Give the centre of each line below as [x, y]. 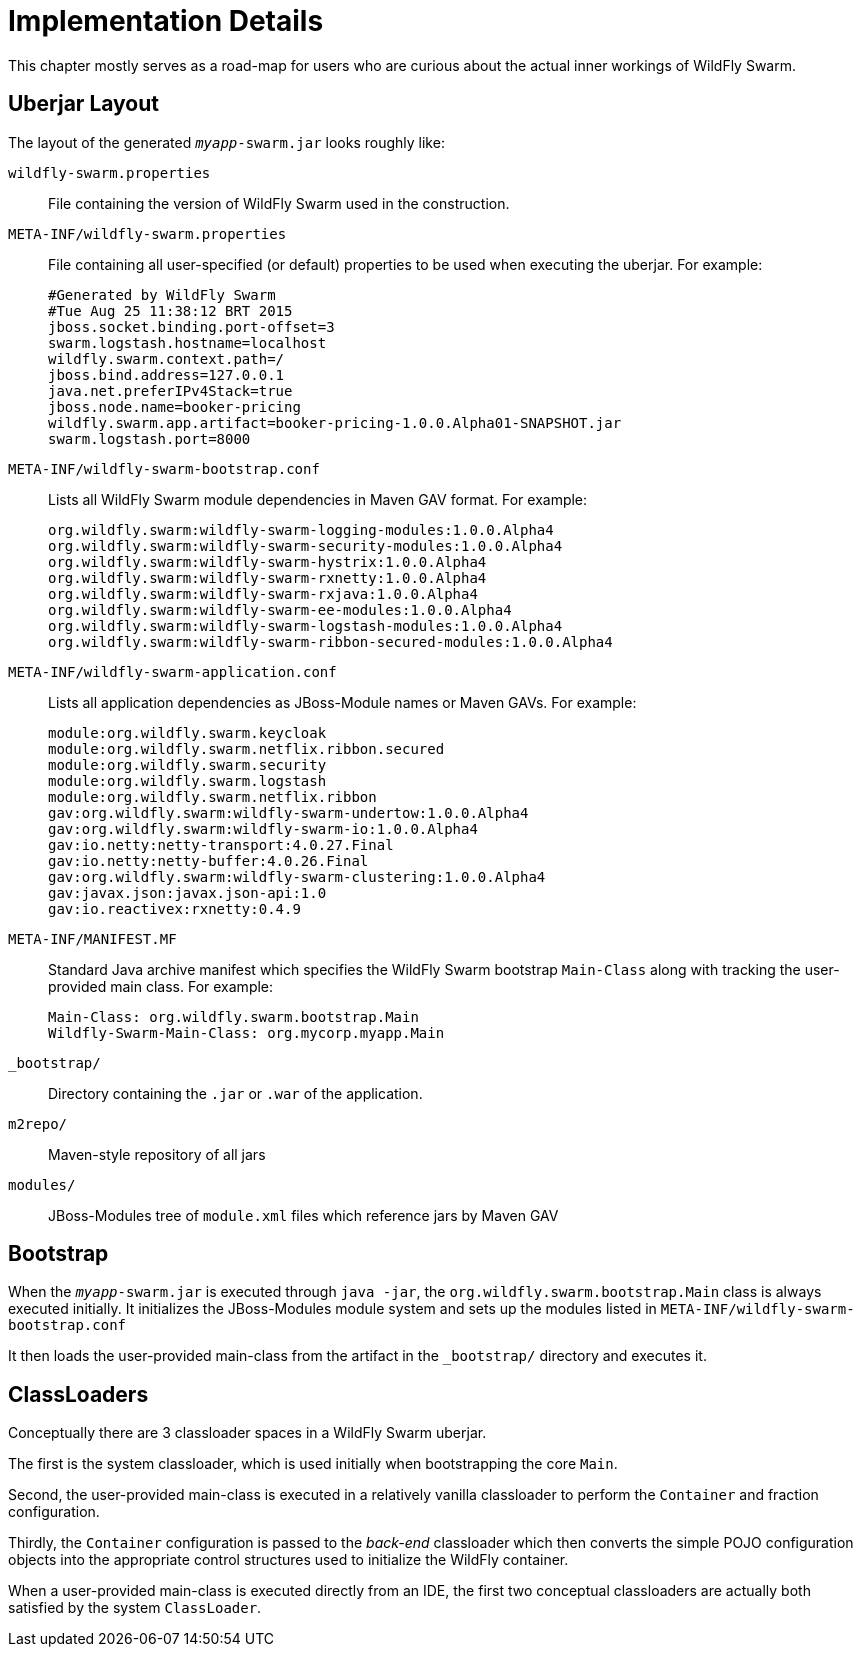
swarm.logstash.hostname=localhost [187, 342]
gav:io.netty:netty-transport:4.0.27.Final [221, 844]
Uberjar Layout [84, 104]
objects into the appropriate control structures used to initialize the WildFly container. [288, 1560]
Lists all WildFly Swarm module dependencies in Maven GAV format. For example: [318, 499]
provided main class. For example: [161, 986]
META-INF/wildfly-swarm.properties [147, 233]
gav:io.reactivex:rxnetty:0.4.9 [174, 908]
